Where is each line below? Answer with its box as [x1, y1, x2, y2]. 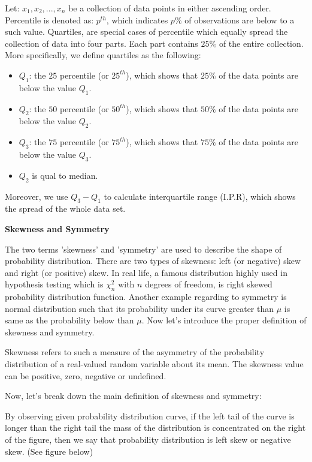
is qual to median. [32, 169, 98, 181]
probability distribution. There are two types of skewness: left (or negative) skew [5, 254, 301, 267]
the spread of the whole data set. [5, 202, 126, 215]
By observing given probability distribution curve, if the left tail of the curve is [5, 409, 295, 422]
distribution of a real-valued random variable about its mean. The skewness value [5, 358, 304, 370]
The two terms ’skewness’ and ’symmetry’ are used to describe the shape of [5, 242, 282, 255]
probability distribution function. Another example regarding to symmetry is [5, 290, 287, 303]
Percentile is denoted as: [5, 13, 94, 26]
